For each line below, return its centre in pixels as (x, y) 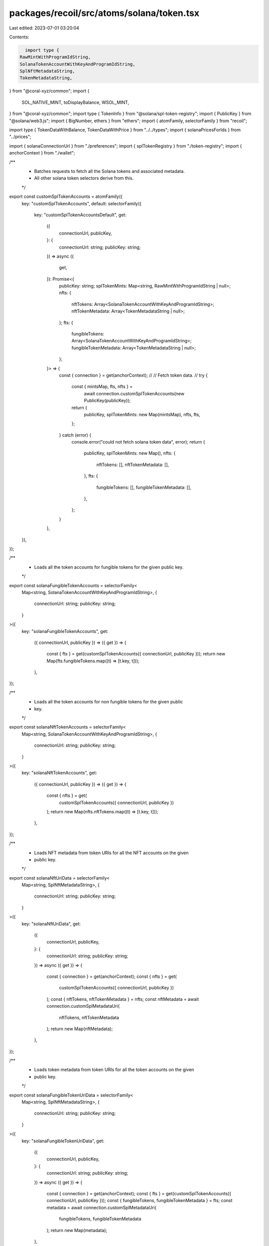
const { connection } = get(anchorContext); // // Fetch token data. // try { (133, 375)
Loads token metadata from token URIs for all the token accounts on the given (114, 1070)
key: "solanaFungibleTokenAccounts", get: (65, 631)
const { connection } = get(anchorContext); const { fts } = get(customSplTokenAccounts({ (139, 1193)
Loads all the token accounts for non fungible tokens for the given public (109, 702)
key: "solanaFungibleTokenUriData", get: (63, 1141)
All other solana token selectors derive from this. (84, 178)
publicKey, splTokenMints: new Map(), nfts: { (130, 453)
